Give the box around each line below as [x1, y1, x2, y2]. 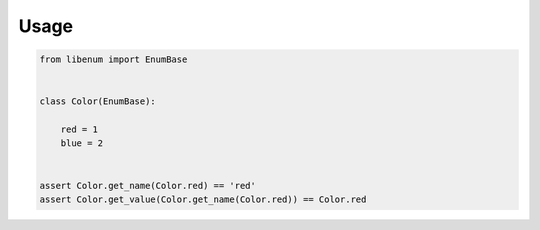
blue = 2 [60, 138, 104, 149]
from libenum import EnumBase [39, 54, 188, 65]
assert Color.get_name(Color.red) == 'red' [39, 180, 257, 191]
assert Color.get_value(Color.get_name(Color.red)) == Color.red [39, 194, 367, 205]
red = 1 [60, 124, 99, 135]
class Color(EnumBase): [39, 96, 157, 107]
